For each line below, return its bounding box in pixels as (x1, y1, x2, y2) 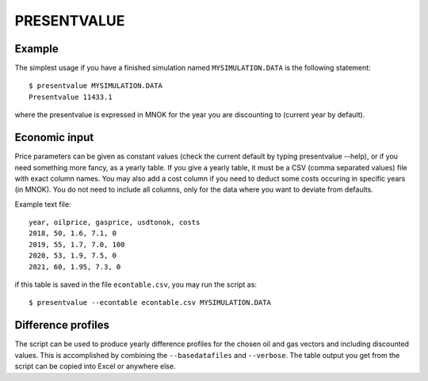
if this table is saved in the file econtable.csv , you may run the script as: (14, 280, 258, 289)
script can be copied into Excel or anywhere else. (14, 361, 176, 371)
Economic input (14, 131, 94, 144)
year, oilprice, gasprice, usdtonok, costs (29, 218, 201, 227)
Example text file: (14, 199, 71, 209)
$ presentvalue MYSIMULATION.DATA (29, 82, 162, 90)
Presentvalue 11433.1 (29, 92, 113, 101)
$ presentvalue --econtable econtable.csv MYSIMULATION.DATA (29, 298, 271, 307)
